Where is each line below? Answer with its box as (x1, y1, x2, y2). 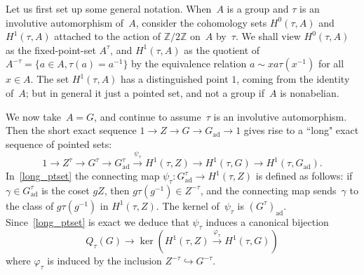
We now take (6, 109, 61, 123)
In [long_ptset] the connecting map (6, 168, 160, 183)
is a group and (227, 1, 289, 15)
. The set (30, 72, 69, 86)
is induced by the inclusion (47, 253, 162, 268)
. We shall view (235, 29, 301, 43)
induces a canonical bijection (205, 214, 329, 229)
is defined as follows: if (255, 168, 353, 183)
